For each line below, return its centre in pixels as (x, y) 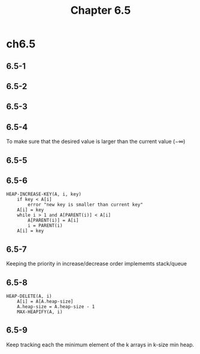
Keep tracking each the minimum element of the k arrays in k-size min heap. (100, 344)
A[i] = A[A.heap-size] (45, 301)
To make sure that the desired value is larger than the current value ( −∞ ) (96, 142)
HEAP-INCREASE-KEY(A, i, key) (44, 194)
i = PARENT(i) (45, 226)
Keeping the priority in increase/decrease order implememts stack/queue (97, 264)
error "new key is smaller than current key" (86, 205)
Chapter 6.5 (101, 10)
